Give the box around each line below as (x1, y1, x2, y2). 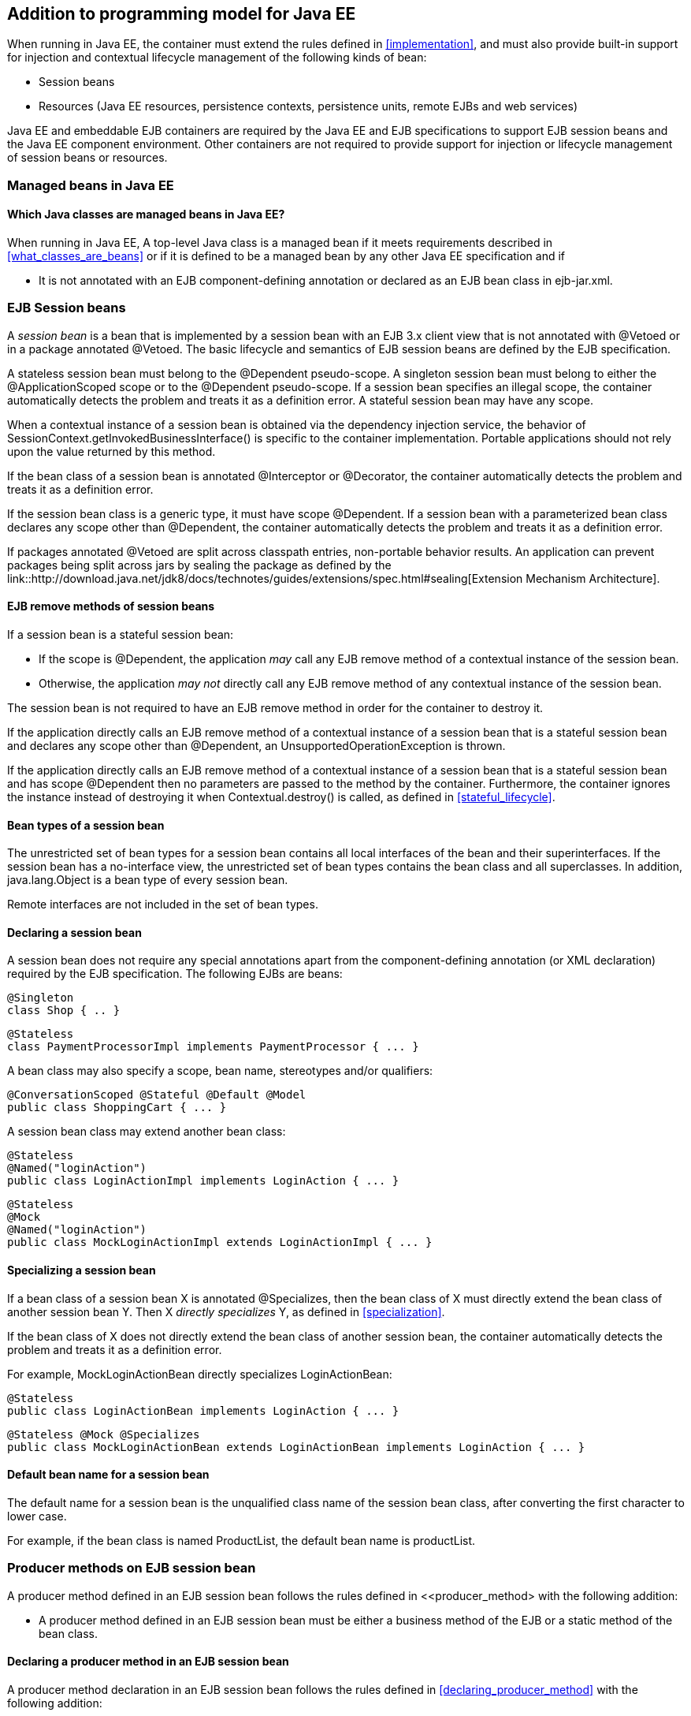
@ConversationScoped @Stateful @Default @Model (7, 1088, 306, 1102)
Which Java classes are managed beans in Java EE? (7, 207, 285, 222)
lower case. (7, 1509, 67, 1523)
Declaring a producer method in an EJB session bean (7, 1654, 289, 1669)
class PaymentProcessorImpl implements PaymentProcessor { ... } (7, 1040, 419, 1054)
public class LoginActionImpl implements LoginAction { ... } (7, 1174, 399, 1188)
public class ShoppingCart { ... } (7, 1101, 227, 1114)
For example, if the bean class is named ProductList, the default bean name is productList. (7, 1533, 476, 1547)
